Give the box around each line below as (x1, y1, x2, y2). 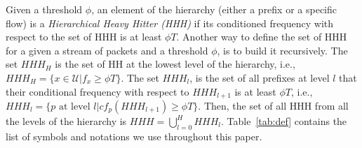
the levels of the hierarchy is (6, 114, 127, 128)
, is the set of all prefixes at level (189, 70, 330, 84)
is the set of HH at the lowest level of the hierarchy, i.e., (55, 57, 295, 71)
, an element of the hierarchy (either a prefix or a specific (91, 2, 337, 16)
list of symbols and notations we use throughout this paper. (6, 128, 262, 143)
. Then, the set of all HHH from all (198, 98, 349, 113)
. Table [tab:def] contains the (221, 114, 347, 128)
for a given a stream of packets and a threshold (6, 43, 208, 57)
